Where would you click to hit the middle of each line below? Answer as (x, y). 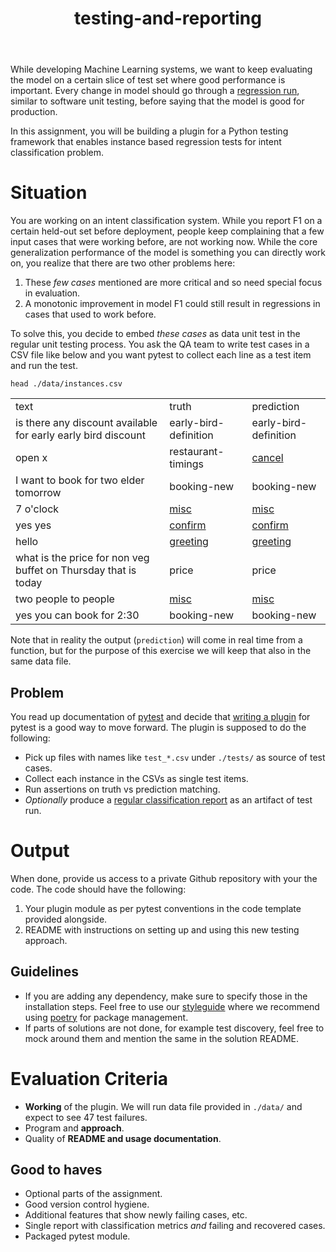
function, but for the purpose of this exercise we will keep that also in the (161, 651)
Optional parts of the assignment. (93, 1194)
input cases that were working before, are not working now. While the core (164, 242)
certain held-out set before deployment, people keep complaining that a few (167, 231)
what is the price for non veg (82, 558)
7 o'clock (37, 509)
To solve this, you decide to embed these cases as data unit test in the (155, 334)
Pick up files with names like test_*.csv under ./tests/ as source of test (175, 757)
